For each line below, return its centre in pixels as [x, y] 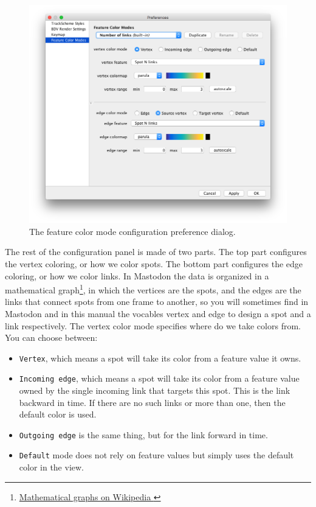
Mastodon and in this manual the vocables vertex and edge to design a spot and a [158, 313]
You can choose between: [51, 337]
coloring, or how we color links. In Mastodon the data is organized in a [137, 275]
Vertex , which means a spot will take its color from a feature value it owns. [160, 358]
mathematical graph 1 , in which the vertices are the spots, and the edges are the [153, 289]
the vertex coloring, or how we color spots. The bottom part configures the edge [154, 263]
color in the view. [52, 467]
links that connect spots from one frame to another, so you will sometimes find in [157, 302]
